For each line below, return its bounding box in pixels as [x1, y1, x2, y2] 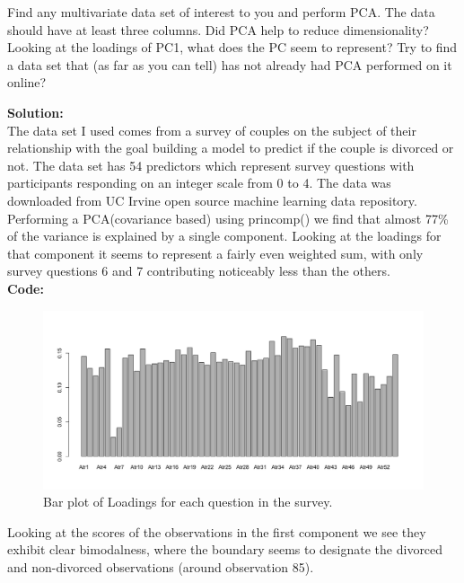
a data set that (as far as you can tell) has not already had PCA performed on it [7, 55, 452, 74]
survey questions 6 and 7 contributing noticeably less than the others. [7, 261, 390, 280]
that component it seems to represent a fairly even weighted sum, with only [7, 243, 424, 262]
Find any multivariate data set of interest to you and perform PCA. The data [7, 3, 435, 21]
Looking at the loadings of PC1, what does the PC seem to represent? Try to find [7, 38, 458, 57]
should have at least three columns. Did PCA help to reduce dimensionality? [7, 20, 429, 39]
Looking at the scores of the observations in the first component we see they [7, 522, 426, 541]
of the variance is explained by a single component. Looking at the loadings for [7, 226, 442, 245]
